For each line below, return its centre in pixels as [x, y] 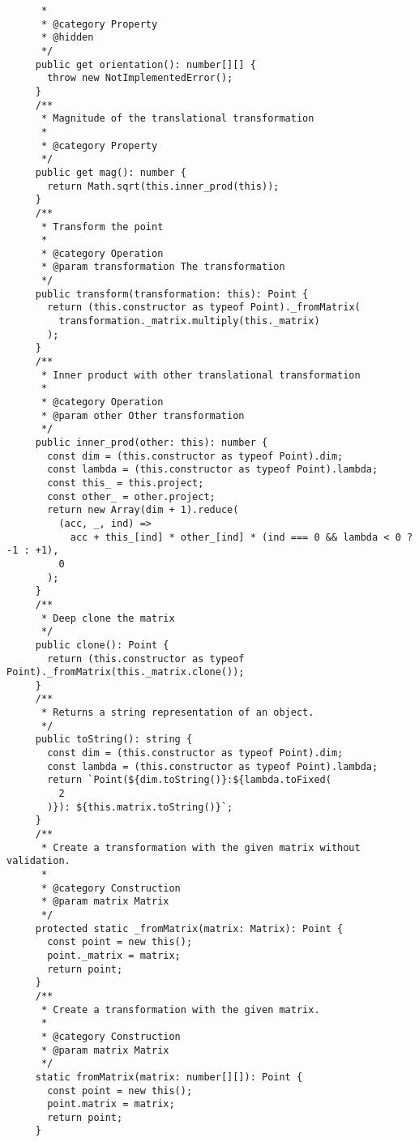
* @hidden [67, 38]
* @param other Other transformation [143, 415]
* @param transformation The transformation [163, 267]
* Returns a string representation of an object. [177, 713]
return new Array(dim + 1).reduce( [143, 510]
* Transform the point [102, 227]
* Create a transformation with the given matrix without [201, 847]
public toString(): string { [114, 740]
